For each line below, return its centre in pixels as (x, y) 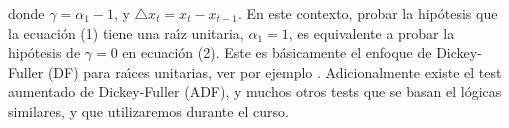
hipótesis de (44, 52)
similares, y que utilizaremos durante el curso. (148, 110)
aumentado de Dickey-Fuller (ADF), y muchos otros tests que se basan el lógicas (255, 91)
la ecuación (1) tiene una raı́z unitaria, (126, 32)
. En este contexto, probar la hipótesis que (367, 13)
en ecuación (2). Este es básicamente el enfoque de (277, 52)
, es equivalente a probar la (371, 32)
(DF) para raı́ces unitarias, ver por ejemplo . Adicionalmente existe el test (274, 71)
